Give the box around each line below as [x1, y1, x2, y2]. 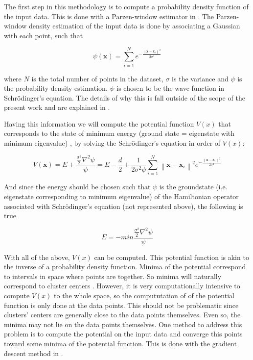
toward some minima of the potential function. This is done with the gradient [4, 338, 237, 348]
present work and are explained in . [4, 102, 110, 112]
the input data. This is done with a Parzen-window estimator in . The [4, 11, 214, 21]
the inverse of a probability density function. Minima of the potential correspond [4, 261, 246, 272]
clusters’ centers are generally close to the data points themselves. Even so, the [4, 309, 241, 320]
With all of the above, [4, 252, 70, 262]
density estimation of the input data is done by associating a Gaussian [28, 21, 240, 31]
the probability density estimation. [4, 83, 108, 93]
